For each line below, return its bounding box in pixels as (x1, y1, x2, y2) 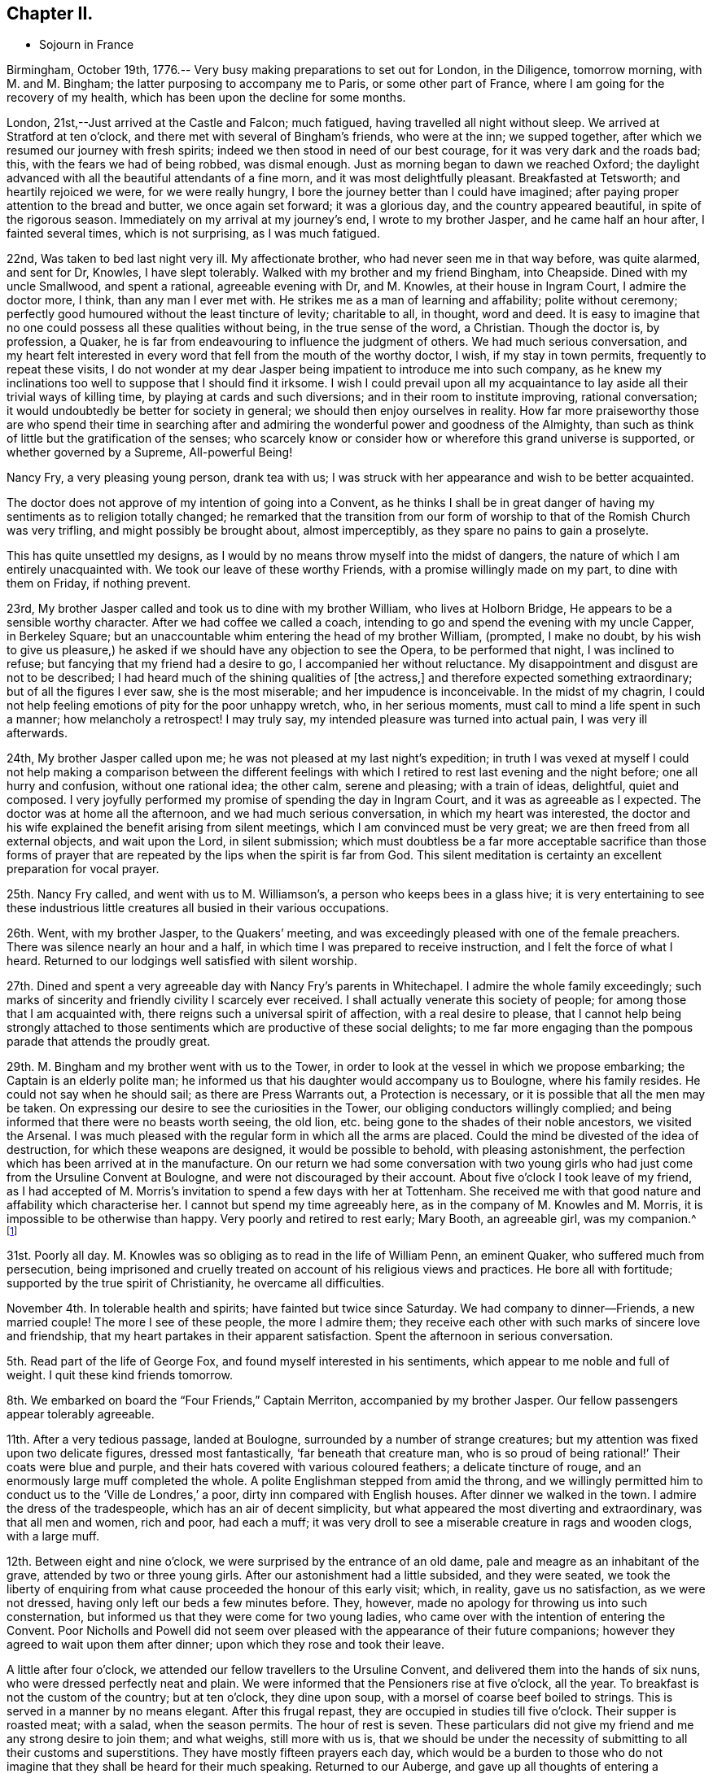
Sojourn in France (39, 37, 134, 52)
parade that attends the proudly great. (7, 1034, 211, 1049)
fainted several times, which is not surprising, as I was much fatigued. (7, 226, 380, 241)
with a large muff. (7, 1529, 100, 1544)
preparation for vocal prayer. (7, 862, 160, 876)
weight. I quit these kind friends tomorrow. (7, 1368, 233, 1383)
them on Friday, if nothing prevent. (7, 576, 191, 591)
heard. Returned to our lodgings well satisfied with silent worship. (7, 954, 357, 968)
